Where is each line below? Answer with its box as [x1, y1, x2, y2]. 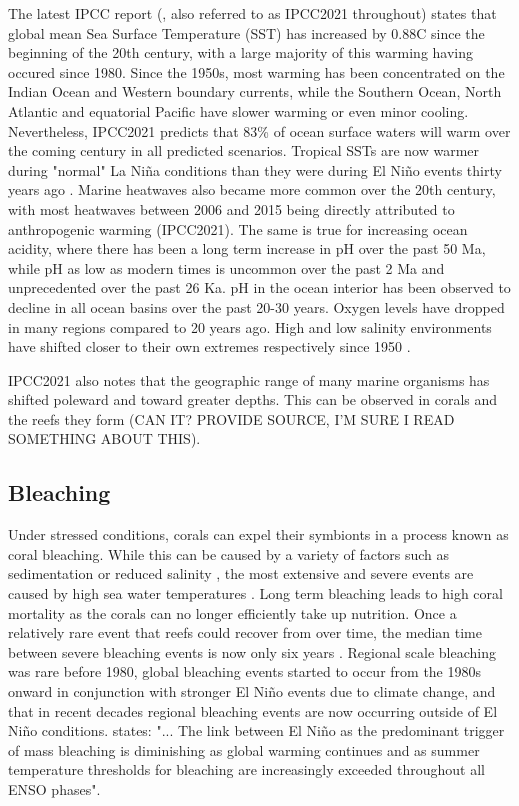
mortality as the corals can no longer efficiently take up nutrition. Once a [8, 602, 457, 623]
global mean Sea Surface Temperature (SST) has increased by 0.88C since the [8, 22, 485, 43]
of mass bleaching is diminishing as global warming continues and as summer [8, 739, 480, 760]
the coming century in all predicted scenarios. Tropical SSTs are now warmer [8, 140, 480, 161]
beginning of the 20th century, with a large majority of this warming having [8, 42, 474, 63]
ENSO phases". [8, 778, 101, 799]
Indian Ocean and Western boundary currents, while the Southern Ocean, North [8, 81, 502, 102]
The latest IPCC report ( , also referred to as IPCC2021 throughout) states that [8, 3, 497, 23]
